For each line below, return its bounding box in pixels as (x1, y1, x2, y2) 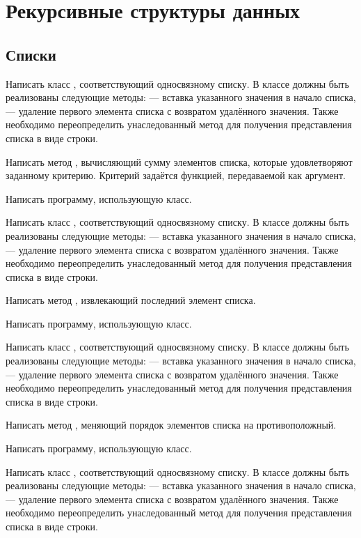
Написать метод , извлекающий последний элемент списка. (6, 293, 256, 307)
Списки (6, 43, 56, 65)
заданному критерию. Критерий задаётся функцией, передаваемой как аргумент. (6, 168, 346, 183)
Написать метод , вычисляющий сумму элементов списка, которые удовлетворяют (6, 154, 353, 169)
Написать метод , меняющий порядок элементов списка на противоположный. (6, 417, 337, 432)
